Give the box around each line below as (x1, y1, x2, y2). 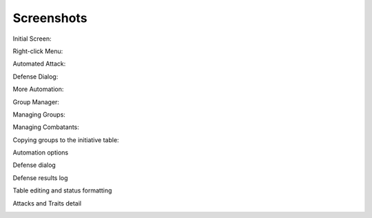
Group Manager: (12, 97, 60, 106)
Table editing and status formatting (12, 186, 112, 195)
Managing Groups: (12, 110, 65, 119)
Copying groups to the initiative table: (12, 135, 120, 144)
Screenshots (12, 10, 87, 26)
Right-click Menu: (12, 47, 63, 55)
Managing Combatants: (12, 123, 79, 131)
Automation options (12, 148, 69, 157)
